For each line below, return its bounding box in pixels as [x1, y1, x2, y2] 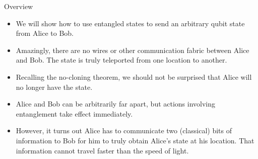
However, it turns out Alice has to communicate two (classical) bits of [16, 125, 232, 136]
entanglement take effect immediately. [16, 108, 133, 119]
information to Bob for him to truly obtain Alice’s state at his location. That [16, 135, 254, 145]
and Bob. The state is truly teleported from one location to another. [16, 55, 227, 65]
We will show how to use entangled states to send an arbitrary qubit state [16, 18, 245, 28]
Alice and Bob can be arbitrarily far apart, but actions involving [16, 98, 216, 109]
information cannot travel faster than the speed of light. [16, 145, 189, 155]
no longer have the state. [16, 81, 93, 92]
